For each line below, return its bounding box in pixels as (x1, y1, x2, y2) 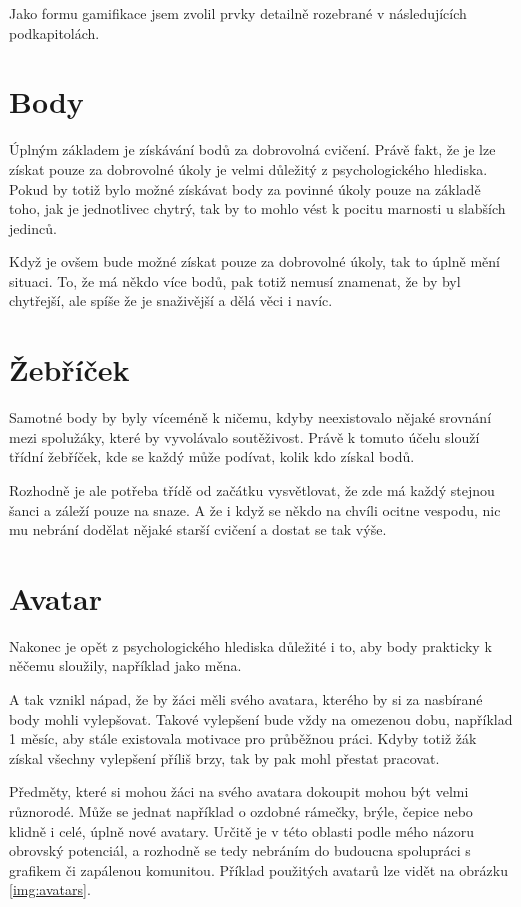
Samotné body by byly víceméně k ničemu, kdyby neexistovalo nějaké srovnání (9, 407, 492, 428)
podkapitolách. (9, 22, 100, 43)
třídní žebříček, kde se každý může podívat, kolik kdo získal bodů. (9, 446, 415, 467)
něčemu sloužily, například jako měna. (9, 655, 242, 676)
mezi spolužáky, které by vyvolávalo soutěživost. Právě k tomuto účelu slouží (9, 426, 480, 447)
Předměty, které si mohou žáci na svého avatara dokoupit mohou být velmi (9, 781, 469, 802)
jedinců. (9, 217, 57, 238)
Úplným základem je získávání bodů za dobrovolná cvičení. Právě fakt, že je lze (9, 139, 496, 160)
